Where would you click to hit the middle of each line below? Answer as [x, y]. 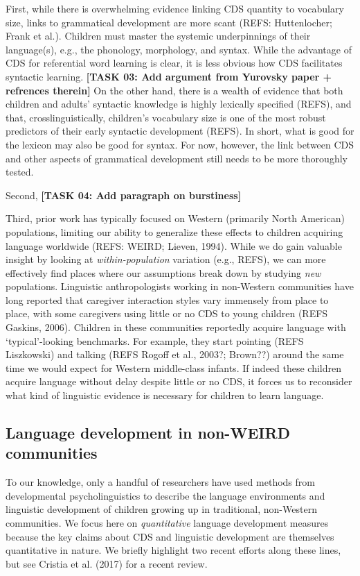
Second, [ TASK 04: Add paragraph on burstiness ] [124, 195]
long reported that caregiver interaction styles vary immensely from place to [167, 299]
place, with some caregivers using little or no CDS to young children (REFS [167, 313]
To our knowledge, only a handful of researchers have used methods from [160, 482]
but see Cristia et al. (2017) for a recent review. [107, 563]
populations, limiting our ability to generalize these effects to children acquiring [174, 231]
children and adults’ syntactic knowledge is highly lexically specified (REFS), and [179, 104]
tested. [20, 172]
